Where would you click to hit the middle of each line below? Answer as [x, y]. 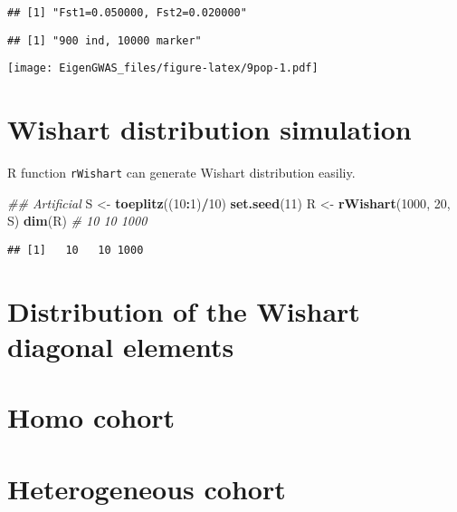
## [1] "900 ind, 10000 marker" [105, 40]
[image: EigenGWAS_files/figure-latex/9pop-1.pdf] [163, 68]
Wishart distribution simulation [209, 129]
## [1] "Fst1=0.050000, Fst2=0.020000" [127, 13]
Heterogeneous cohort [147, 488]
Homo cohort [91, 417]
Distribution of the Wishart [184, 310]
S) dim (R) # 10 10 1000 [77, 221]
